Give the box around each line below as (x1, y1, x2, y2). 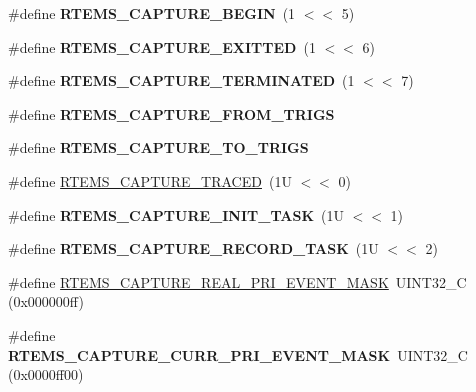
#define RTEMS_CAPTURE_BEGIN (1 (8, 3, 296, 23)
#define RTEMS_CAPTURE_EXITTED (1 (8, 36, 316, 57)
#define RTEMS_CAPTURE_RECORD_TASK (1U (8, 238, 379, 259)
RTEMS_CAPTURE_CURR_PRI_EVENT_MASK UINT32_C (8, 344, 468, 365)
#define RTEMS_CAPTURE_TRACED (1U (8, 170, 292, 191)
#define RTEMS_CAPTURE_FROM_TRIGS (8, 103, 335, 124)
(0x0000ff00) (8, 364, 84, 385)
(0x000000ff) (8, 291, 84, 312)
